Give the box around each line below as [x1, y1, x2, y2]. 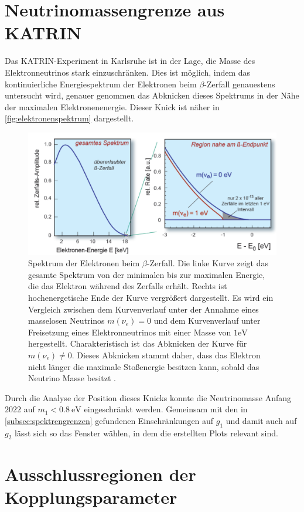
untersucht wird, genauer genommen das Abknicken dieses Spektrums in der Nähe [5, 89, 299, 101]
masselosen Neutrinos [28, 314, 105, 327]
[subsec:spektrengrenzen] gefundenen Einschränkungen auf [5, 414, 214, 426]
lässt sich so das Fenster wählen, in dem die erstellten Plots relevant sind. [15, 426, 278, 439]
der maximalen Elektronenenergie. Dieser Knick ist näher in [5, 100, 220, 113]
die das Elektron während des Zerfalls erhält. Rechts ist [28, 280, 227, 292]
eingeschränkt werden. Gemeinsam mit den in [84, 403, 248, 415]
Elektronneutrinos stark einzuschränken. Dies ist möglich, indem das [5, 66, 251, 78]
